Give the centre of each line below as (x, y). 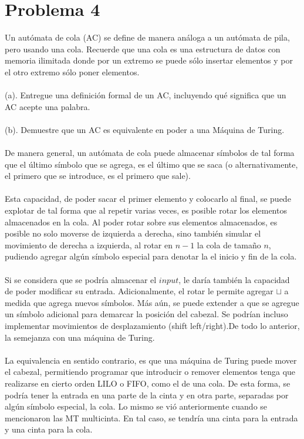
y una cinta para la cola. (49, 429)
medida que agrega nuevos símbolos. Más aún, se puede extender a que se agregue (152, 302)
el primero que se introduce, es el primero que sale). (98, 176)
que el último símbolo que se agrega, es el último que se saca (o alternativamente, (151, 164)
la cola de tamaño (229, 245)
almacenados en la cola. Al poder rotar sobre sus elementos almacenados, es (141, 222)
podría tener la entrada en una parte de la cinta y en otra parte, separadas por (147, 395)
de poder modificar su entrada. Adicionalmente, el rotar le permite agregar (139, 291)
